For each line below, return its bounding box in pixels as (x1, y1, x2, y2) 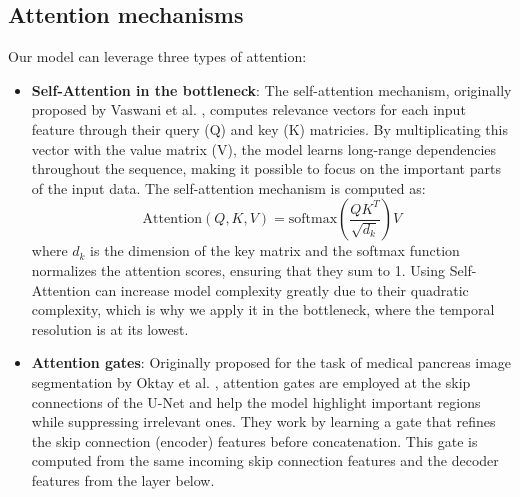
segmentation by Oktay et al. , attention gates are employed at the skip (31, 371, 471, 392)
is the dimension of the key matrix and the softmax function (90, 240, 460, 261)
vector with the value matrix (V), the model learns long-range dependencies (31, 138, 497, 159)
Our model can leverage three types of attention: (8, 46, 307, 67)
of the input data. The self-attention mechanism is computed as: (31, 177, 426, 198)
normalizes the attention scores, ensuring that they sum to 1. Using (31, 259, 445, 280)
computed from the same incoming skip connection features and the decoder (31, 450, 499, 471)
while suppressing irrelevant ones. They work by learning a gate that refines (31, 411, 496, 432)
